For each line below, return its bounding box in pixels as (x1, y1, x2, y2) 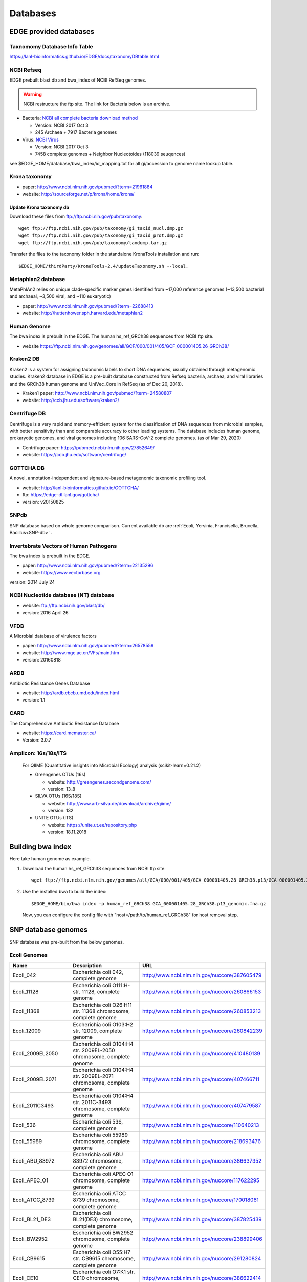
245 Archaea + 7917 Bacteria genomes (35, 129, 117, 135)
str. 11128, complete (72, 988, 120, 995)
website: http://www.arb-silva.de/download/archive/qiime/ (48, 800, 171, 806)
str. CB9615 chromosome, (72, 1255, 135, 1263)
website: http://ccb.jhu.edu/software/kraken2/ (22, 397, 120, 404)
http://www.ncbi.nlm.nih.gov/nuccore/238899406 (142, 1236, 263, 1243)
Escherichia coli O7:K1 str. (72, 1268, 135, 1275)
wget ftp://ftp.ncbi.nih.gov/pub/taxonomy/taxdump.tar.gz (18, 240, 167, 246)
